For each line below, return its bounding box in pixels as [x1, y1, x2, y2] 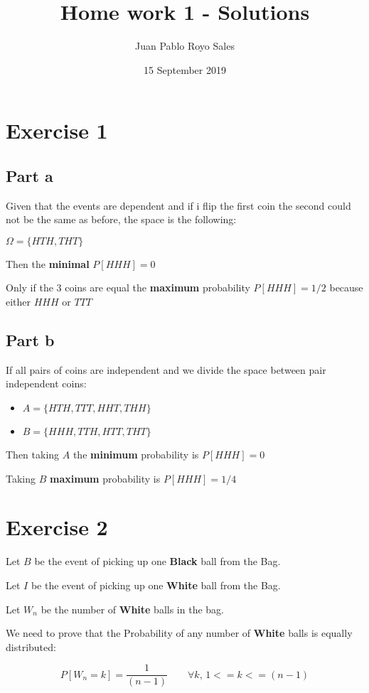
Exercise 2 [6, 512, 108, 542]
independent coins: [6, 376, 87, 391]
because [329, 280, 363, 295]
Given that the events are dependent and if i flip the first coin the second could [6, 198, 351, 213]
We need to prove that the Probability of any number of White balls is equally [6, 625, 353, 640]
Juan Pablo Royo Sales [135, 38, 235, 53]
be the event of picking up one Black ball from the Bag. [34, 554, 281, 569]
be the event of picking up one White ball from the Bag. [31, 577, 281, 592]
